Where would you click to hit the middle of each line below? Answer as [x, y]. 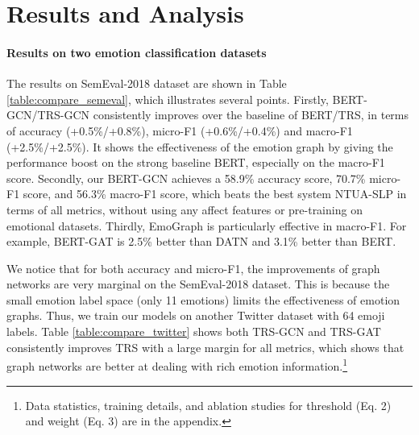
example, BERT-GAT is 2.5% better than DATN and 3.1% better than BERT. [201, 241]
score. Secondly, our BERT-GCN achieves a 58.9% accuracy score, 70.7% [186, 178]
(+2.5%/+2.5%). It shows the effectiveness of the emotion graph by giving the [200, 146]
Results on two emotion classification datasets [137, 52]
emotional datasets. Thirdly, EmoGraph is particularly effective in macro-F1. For [207, 225]
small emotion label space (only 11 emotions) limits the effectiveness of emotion [203, 299]
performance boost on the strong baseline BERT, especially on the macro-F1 [196, 162]
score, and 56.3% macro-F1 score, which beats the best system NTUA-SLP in [215, 194]
